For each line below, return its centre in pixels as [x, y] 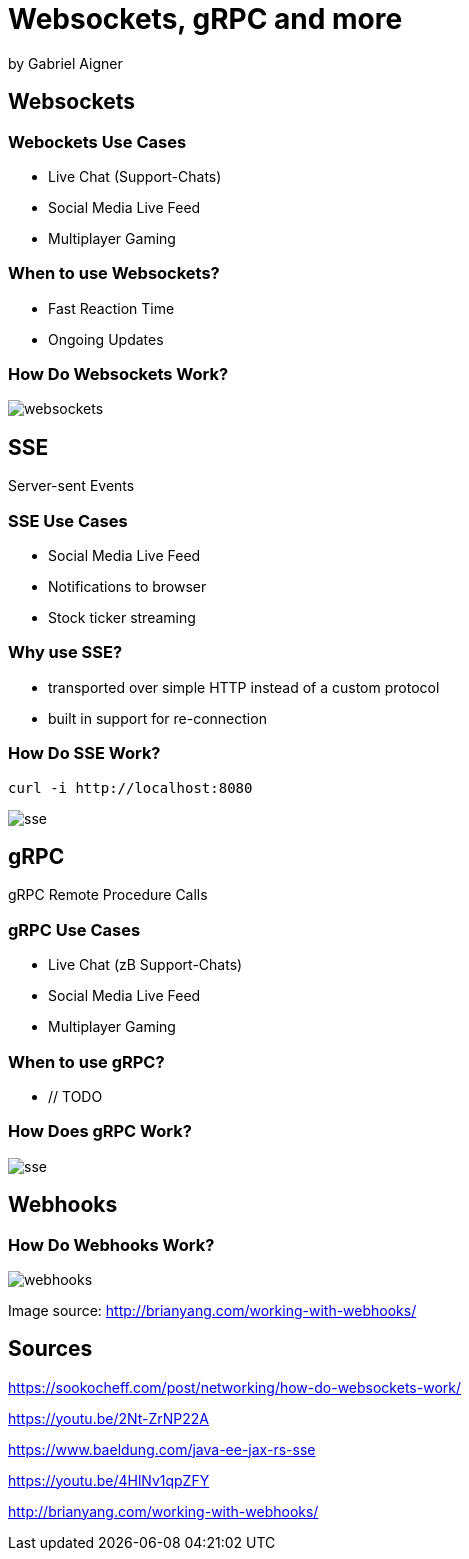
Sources [50, 1349]
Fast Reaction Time [111, 308]
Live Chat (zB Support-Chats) [145, 965]
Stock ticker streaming [122, 618]
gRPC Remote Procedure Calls [108, 895]
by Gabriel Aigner [65, 63]
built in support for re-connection [157, 718]
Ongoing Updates [106, 339]
